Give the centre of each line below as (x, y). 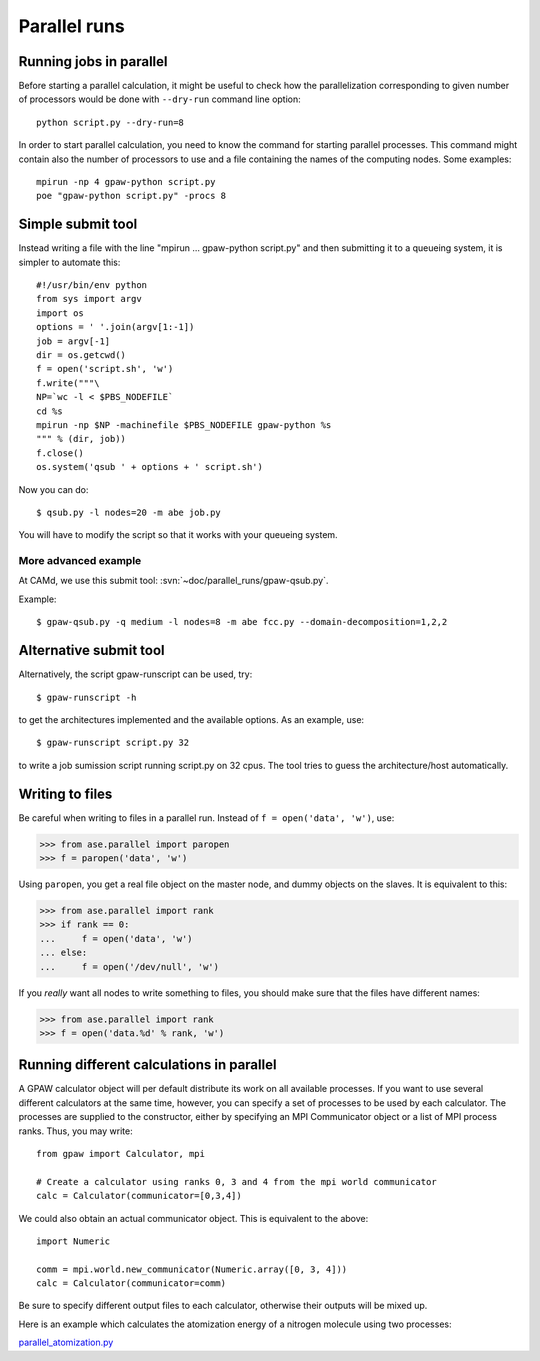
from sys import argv (89, 299)
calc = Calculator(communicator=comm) (131, 1283)
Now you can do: (53, 489)
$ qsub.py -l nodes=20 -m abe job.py (129, 512)
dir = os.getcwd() (81, 355)
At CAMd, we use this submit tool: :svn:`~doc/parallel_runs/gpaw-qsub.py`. (173, 581)
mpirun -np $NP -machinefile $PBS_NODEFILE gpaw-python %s (184, 425)
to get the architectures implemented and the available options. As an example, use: (191, 719)
